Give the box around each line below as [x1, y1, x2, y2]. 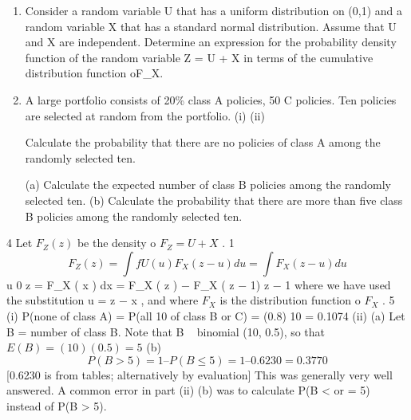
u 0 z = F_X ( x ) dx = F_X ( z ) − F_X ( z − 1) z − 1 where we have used [6, 276, 391, 292]
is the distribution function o [219, 292, 361, 308]
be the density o [77, 234, 156, 251]
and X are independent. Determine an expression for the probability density [25, 33, 397, 50]
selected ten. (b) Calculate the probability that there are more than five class [25, 191, 403, 208]
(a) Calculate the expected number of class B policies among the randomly [25, 176, 391, 193]
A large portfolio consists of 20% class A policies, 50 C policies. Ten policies [25, 91, 397, 108]
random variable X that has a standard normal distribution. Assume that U [25, 18, 397, 34]
